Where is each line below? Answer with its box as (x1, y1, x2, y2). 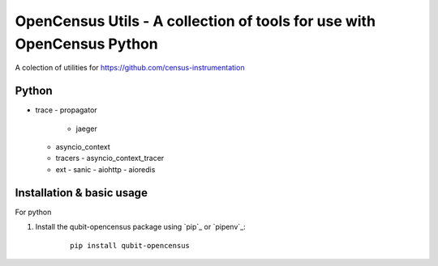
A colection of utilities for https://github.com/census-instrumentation (15, 63, 245, 73)
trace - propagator (35, 105, 97, 115)
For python (15, 207, 52, 217)
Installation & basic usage (15, 186, 148, 200)
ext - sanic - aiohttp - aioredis (55, 164, 156, 174)
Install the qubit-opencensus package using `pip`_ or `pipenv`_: (35, 222, 247, 232)
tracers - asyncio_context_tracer (55, 154, 165, 163)
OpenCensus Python (15, 35, 158, 53)
